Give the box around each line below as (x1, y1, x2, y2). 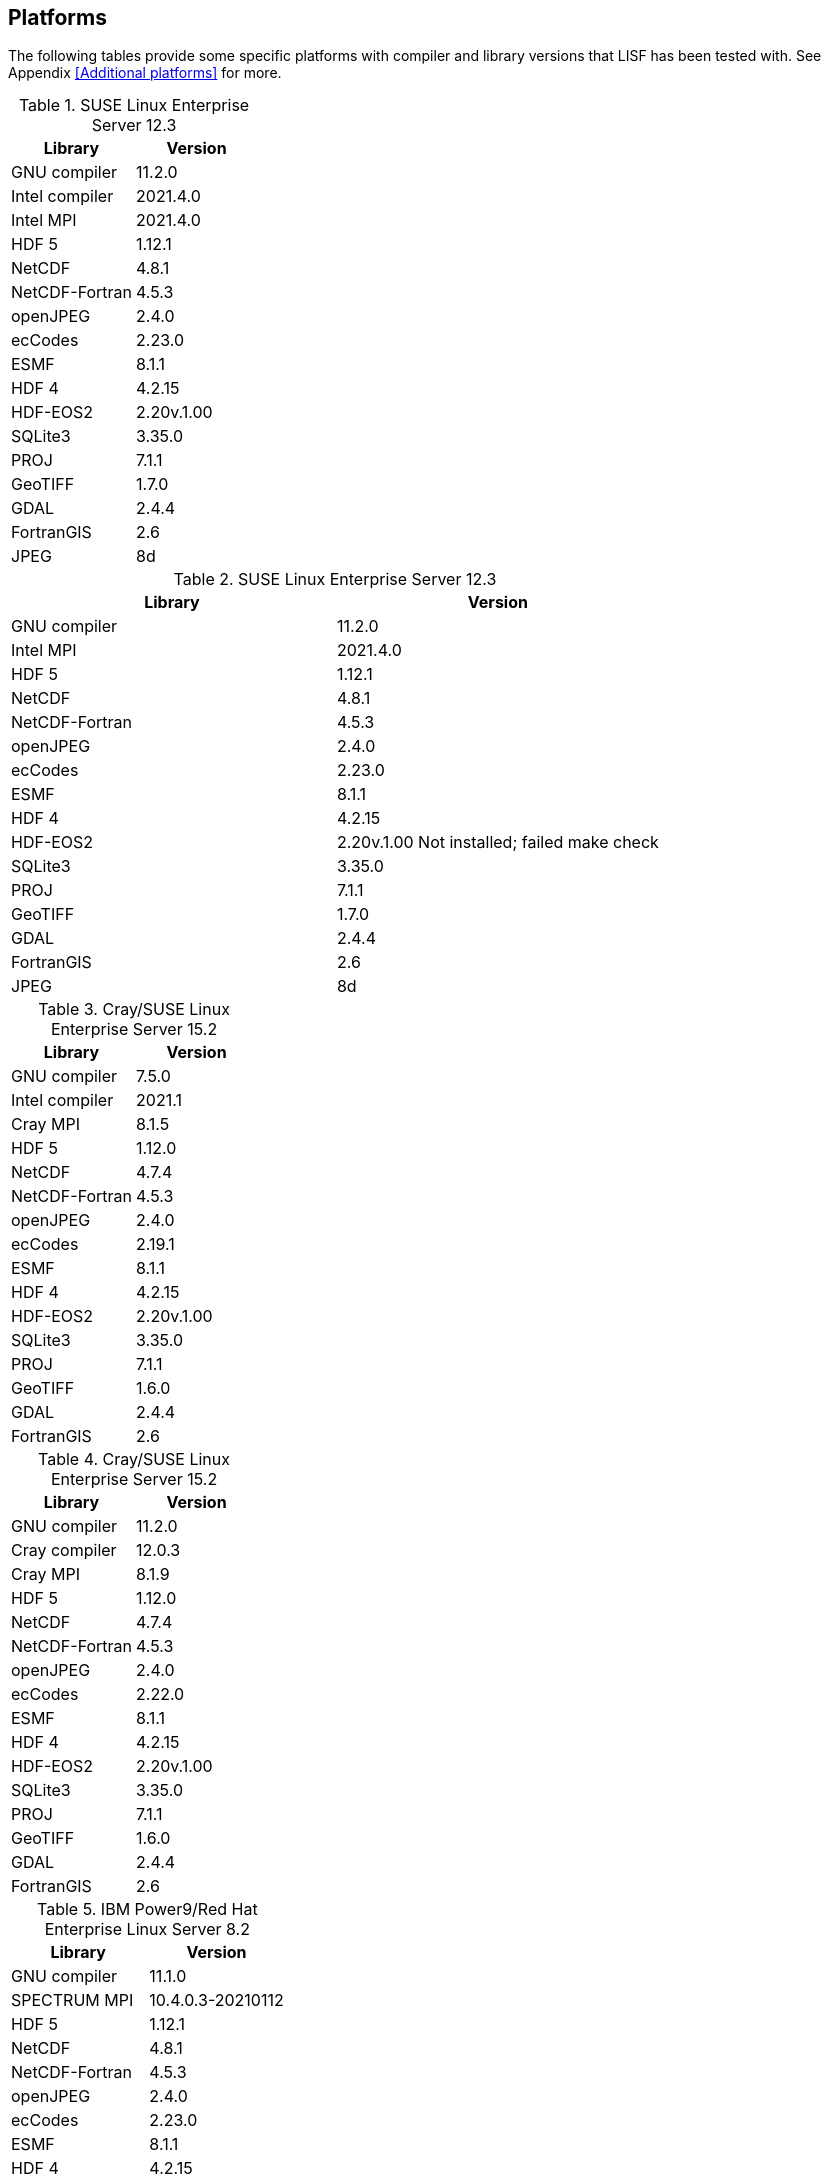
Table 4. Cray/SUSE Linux (38, 1449, 231, 1470)
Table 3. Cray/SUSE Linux (38, 999, 230, 1020)
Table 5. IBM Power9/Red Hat (37, 1899, 258, 1920)
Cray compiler (11, 1540, 117, 1561)
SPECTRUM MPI (11, 1990, 134, 2011)
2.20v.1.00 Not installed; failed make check (336, 832, 659, 853)
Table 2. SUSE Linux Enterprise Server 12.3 (173, 569, 497, 590)
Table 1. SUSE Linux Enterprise (18, 95, 250, 116)
